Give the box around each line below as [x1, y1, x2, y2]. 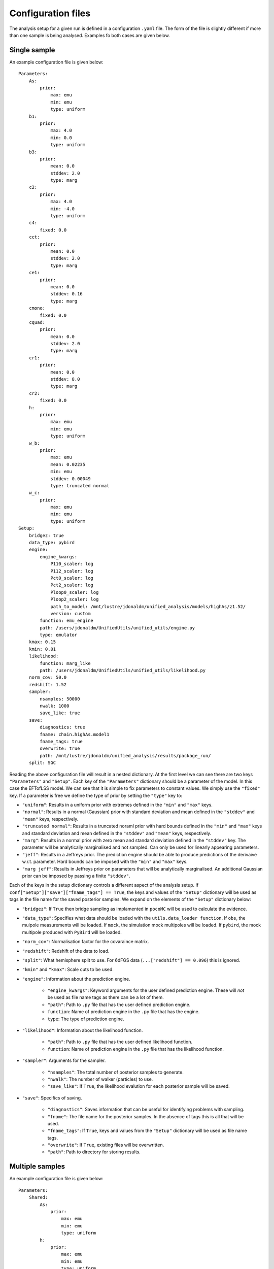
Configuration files [9, 8, 91, 19]
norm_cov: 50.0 [28, 675, 67, 680]
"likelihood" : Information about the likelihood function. [22, 1027, 143, 1033]
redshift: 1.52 [28, 682, 67, 687]
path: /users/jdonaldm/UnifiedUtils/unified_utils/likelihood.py [40, 667, 206, 674]
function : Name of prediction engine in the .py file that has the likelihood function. [47, 1046, 224, 1052]
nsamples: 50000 [40, 696, 80, 702]
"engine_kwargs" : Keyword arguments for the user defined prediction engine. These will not [47, 987, 245, 993]
